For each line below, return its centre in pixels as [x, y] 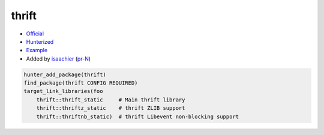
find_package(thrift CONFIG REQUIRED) [81, 83]
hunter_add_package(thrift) [65, 74]
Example [37, 50]
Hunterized [40, 41]
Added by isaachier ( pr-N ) [58, 58]
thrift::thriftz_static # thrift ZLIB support [111, 108]
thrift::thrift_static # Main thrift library [111, 100]
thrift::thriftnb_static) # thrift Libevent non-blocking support [138, 116]
